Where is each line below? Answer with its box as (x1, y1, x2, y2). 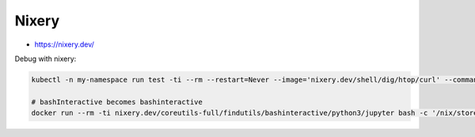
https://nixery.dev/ (34, 40, 95, 49)
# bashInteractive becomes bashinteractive (31, 97, 203, 106)
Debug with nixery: (14, 54, 77, 63)
